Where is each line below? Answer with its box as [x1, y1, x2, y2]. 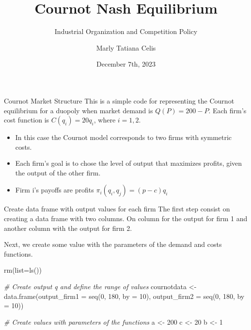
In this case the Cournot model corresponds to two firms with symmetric [15, 132, 232, 142]
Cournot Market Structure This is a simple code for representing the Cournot [4, 95, 235, 105]
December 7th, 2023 [96, 59, 156, 69]
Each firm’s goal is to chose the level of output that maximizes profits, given [15, 158, 242, 168]
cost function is [4, 115, 49, 125]
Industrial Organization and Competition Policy [54, 26, 198, 36]
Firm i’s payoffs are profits [15, 185, 94, 195]
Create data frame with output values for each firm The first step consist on [4, 204, 230, 214]
